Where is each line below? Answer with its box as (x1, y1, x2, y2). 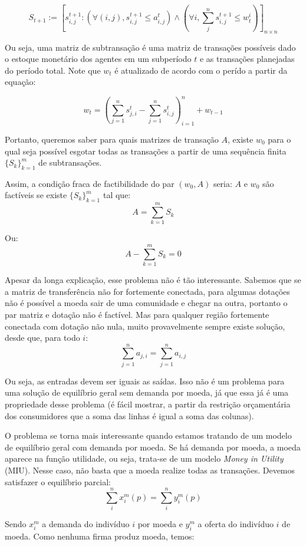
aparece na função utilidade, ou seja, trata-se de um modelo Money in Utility (5, 452, 284, 465)
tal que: (103, 189, 131, 201)
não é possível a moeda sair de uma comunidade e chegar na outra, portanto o (5, 297, 288, 309)
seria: (213, 177, 232, 189)
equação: (5, 75, 36, 88)
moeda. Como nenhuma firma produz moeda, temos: (5, 530, 195, 542)
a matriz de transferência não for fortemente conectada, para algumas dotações (5, 285, 290, 297)
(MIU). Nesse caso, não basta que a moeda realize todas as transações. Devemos (5, 463, 295, 476)
